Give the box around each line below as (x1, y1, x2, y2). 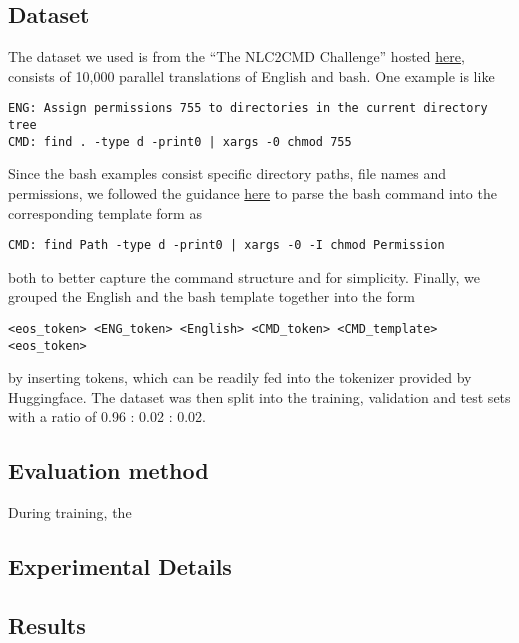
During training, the (8, 502, 132, 523)
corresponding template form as (8, 202, 202, 223)
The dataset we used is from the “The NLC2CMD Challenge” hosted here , (8, 46, 465, 67)
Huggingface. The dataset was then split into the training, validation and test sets (8, 386, 511, 407)
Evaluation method (8, 455, 209, 486)
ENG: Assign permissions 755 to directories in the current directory (8, 101, 488, 116)
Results (8, 610, 86, 641)
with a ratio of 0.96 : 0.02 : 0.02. (8, 406, 206, 427)
